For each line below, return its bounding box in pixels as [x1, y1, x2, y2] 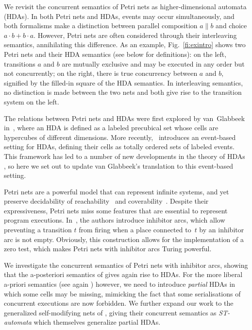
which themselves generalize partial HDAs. [34, 317, 161, 327]
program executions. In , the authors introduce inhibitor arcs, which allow [4, 215, 225, 225]
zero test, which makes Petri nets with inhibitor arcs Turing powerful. [4, 243, 212, 254]
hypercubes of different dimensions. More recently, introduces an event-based [4, 132, 236, 142]
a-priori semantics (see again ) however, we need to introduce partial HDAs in [4, 279, 235, 289]
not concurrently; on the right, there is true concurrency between [4, 68, 198, 78]
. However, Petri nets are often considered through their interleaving [34, 30, 237, 40]
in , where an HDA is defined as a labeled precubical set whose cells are [4, 122, 218, 133]
